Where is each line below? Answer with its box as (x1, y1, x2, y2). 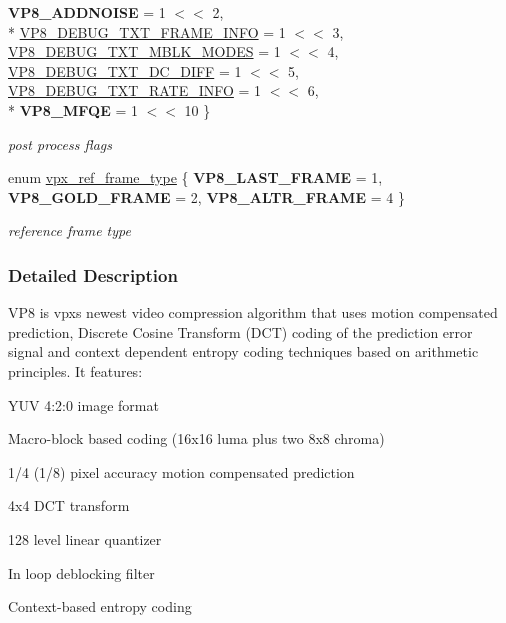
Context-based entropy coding (8, 596, 192, 617)
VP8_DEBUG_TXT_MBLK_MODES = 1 (8, 41, 281, 62)
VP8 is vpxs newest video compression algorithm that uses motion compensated (8, 302, 498, 323)
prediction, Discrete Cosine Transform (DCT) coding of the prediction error (8, 321, 473, 342)
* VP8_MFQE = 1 (8, 99, 138, 120)
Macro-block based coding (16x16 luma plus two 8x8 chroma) (8, 428, 385, 449)
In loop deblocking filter (8, 562, 155, 583)
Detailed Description (8, 262, 178, 287)
